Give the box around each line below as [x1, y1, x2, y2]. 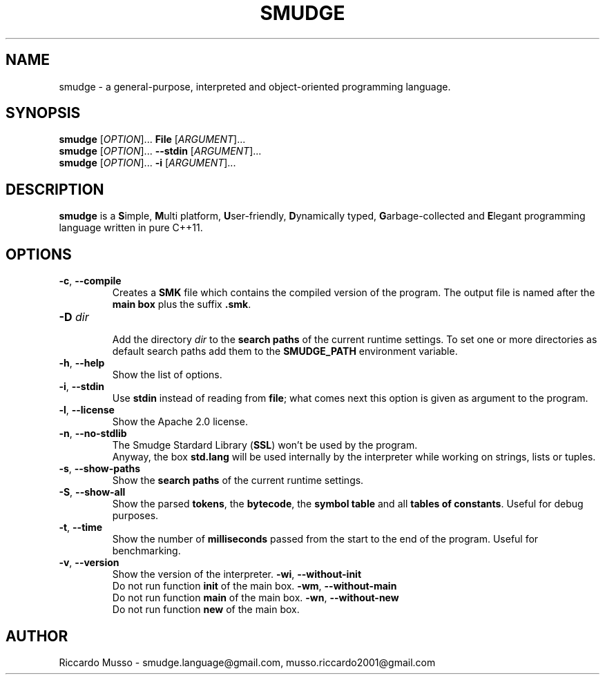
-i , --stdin [59, 380, 104, 393]
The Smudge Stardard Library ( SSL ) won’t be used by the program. [112, 439, 418, 451]
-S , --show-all [59, 486, 126, 498]
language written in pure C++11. [59, 222, 203, 234]
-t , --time [59, 521, 103, 534]
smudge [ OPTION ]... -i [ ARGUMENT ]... [59, 157, 236, 169]
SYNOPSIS [6, 104, 81, 122]
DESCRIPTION [6, 180, 104, 198]
